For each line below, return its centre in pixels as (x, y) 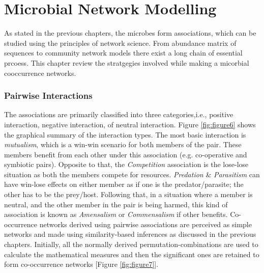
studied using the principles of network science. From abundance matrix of (120, 43)
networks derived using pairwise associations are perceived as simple (145, 224)
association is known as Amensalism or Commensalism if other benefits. (116, 214)
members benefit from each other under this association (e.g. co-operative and (126, 154)
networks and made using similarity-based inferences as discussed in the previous (130, 234)
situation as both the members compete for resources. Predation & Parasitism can (132, 174)
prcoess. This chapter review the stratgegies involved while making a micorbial (127, 62)
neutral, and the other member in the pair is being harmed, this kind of (116, 204)
